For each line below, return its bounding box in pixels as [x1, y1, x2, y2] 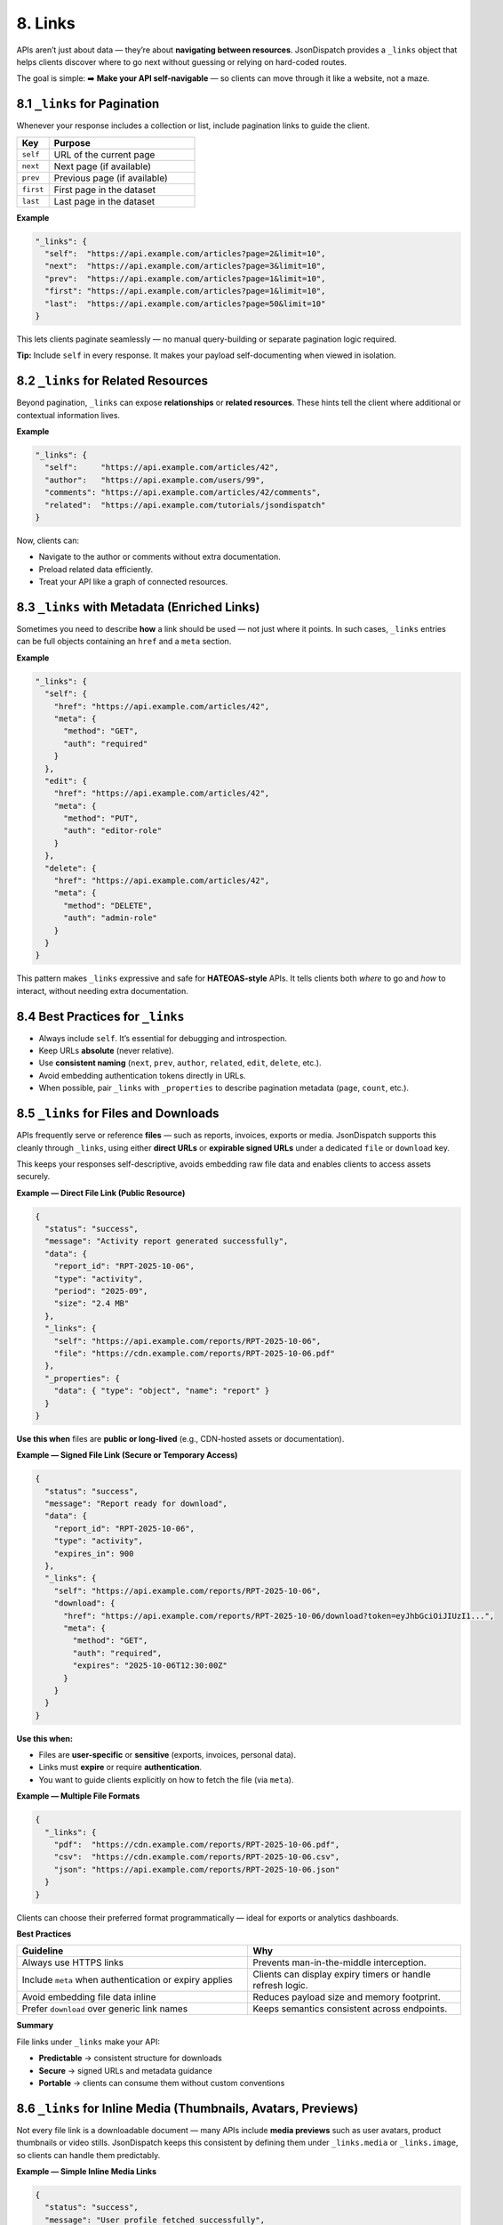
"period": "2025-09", [53, 1286, 148, 1297]
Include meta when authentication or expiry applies [21, 1974, 233, 1986]
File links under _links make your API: [16, 2036, 160, 2047]
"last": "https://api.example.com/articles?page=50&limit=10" [44, 298, 326, 309]
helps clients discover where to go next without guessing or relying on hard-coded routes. [16, 56, 347, 67]
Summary [16, 2020, 53, 2031]
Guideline [21, 1945, 64, 1957]
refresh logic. [252, 1979, 308, 1992]
